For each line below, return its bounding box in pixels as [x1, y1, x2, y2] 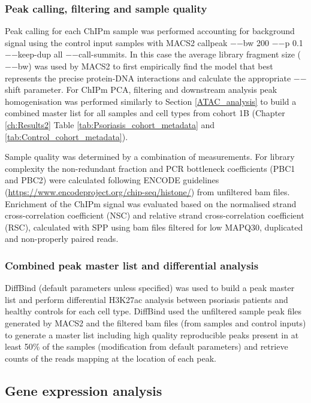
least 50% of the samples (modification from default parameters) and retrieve [5, 340, 288, 353]
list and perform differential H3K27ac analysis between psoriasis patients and [5, 293, 288, 305]
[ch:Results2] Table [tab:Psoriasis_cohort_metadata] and [5, 118, 215, 131]
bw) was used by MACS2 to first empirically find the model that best [17, 60, 273, 72]
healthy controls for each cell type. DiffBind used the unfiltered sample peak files [5, 305, 302, 317]
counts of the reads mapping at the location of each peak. [5, 352, 216, 364]
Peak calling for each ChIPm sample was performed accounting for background [5, 25, 295, 37]
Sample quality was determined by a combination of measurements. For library [5, 150, 295, 163]
